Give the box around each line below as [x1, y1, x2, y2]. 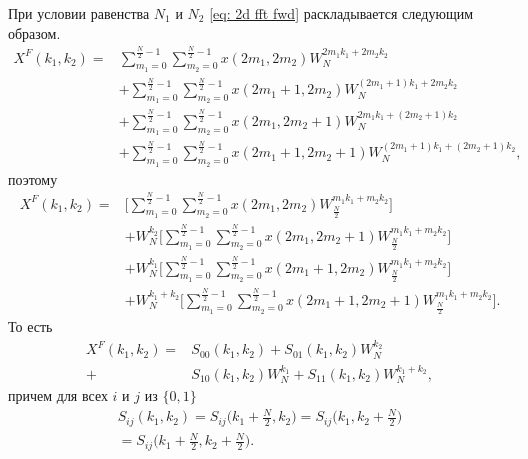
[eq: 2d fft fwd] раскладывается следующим [209, 3, 474, 23]
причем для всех [8, 385, 108, 406]
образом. [8, 22, 61, 43]
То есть [8, 316, 53, 337]
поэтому [8, 168, 58, 189]
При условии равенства [8, 3, 150, 23]
